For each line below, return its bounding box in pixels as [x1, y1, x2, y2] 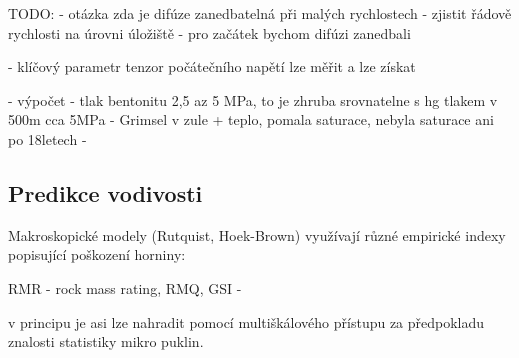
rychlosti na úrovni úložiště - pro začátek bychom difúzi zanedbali [8, 22, 411, 43]
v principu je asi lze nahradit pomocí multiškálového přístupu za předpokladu [8, 311, 485, 332]
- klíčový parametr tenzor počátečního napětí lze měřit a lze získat [8, 56, 416, 77]
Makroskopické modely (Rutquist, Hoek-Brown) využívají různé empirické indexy [8, 224, 506, 245]
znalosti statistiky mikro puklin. [8, 331, 204, 352]
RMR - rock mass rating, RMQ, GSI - [8, 277, 242, 298]
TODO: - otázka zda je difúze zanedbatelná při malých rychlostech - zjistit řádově [8, 3, 512, 23]
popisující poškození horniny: [8, 244, 186, 265]
